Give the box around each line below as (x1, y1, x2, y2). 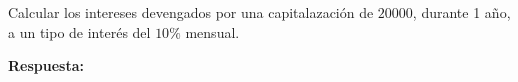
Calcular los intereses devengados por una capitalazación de (8, 2, 374, 22)
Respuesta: (8, 55, 84, 76)
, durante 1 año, (412, 2, 511, 22)
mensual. (185, 21, 240, 42)
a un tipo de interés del (8, 21, 151, 42)
